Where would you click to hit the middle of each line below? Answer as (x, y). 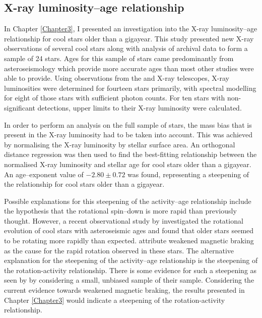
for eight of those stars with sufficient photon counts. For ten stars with (115, 98)
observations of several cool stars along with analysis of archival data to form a (126, 48)
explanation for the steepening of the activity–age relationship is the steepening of (131, 260)
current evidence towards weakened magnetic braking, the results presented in (124, 290)
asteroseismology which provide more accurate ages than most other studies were (129, 68)
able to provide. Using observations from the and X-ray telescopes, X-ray (117, 78)
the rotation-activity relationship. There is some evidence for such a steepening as (130, 270)
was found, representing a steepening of (188, 174)
